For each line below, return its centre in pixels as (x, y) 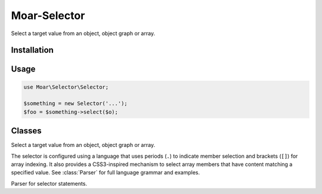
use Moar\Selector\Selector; (66, 87)
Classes (26, 131)
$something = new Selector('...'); (75, 104)
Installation (32, 50)
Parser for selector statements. (49, 183)
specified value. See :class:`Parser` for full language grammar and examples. (106, 173)
